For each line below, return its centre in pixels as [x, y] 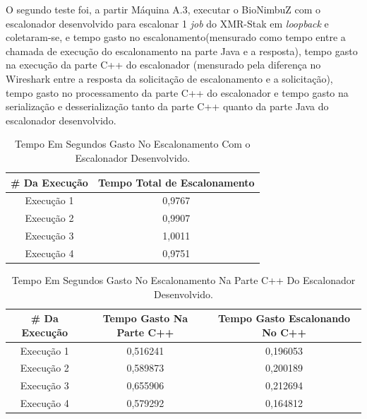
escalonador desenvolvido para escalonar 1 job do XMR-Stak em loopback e [167, 23]
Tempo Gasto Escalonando [284, 318]
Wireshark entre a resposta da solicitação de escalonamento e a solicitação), [169, 78]
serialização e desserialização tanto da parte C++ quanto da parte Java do [167, 106]
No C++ [284, 332]
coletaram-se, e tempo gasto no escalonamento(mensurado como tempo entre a [176, 37]
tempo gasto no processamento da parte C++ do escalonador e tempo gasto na [177, 92]
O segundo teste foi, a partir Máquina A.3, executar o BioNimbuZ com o [163, 9]
